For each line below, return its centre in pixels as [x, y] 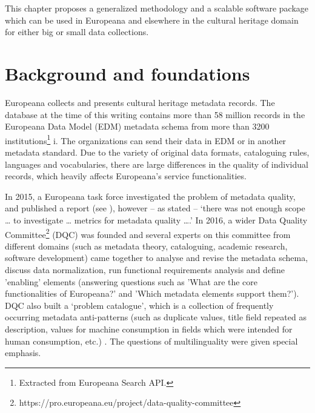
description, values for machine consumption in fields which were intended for [149, 329]
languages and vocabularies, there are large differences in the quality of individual [157, 164]
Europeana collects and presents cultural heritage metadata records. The [140, 102]
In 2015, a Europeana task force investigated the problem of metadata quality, [150, 196]
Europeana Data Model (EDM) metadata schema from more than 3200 [137, 126]
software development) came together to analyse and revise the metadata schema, [157, 258]
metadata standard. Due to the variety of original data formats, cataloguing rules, [157, 152]
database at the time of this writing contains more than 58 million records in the [155, 114]
